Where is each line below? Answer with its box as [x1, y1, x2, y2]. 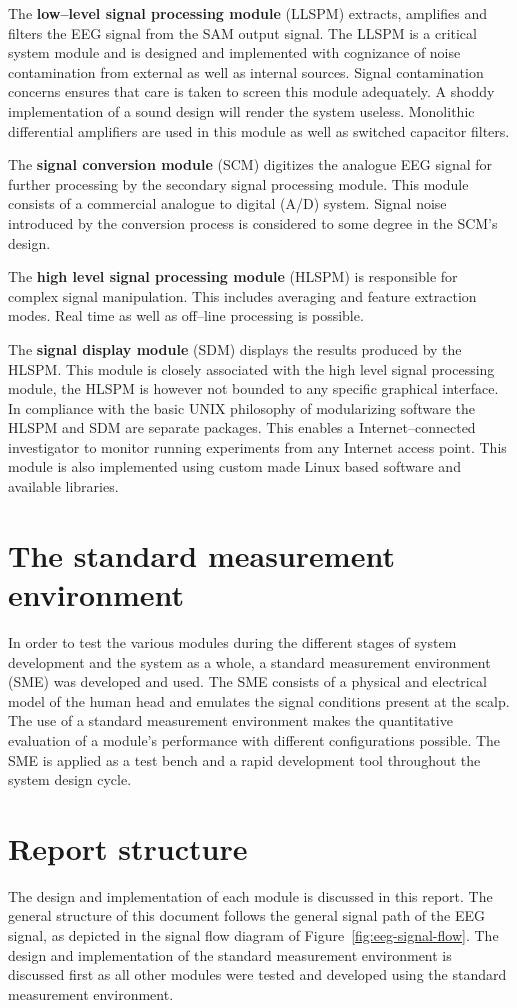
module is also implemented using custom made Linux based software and [8, 456, 461, 477]
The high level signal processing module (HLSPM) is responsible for [8, 266, 458, 287]
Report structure [8, 827, 248, 868]
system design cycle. [8, 769, 132, 790]
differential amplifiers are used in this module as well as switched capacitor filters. [8, 120, 510, 141]
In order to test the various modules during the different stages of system [8, 631, 457, 652]
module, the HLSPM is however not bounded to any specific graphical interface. [8, 378, 499, 399]
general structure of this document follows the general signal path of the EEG [8, 905, 485, 926]
